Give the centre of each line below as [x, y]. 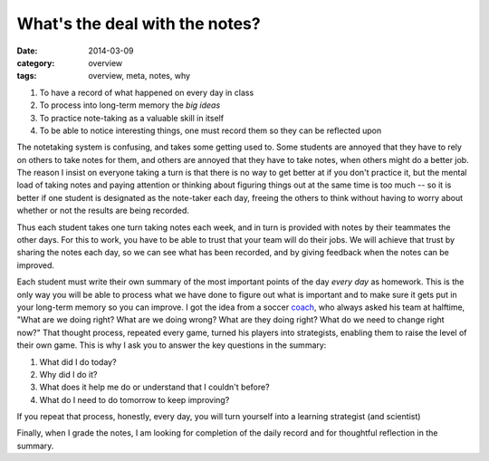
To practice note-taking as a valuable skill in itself [132, 118]
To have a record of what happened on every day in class [147, 92]
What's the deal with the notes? [139, 24]
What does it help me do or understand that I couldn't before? [155, 387]
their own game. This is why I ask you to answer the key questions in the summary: [172, 345]
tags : [27, 76]
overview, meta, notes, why [139, 76]
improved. [35, 265]
